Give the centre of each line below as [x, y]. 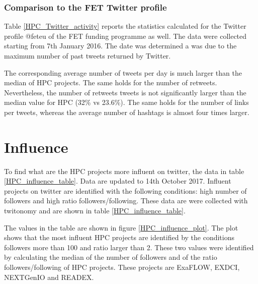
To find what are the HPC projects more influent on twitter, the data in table [124, 171]
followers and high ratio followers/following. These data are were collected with [126, 201]
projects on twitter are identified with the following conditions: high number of [125, 190]
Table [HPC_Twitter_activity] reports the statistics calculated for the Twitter [125, 26]
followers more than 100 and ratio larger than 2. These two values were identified [129, 247]
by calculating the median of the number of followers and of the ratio [111, 257]
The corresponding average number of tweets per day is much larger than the [123, 72]
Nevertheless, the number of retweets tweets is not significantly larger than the [125, 92]
